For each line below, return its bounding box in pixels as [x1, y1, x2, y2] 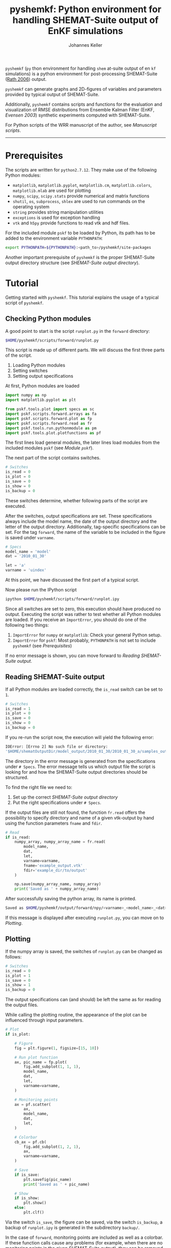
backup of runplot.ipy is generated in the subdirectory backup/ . [5, 1224, 140, 1230]
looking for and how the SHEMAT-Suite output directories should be [5, 769, 148, 775]
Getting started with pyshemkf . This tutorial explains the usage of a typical [5, 294, 159, 300]
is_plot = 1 [5, 973, 31, 978]
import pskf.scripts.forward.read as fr [5, 421, 93, 426]
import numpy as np [5, 393, 47, 398]
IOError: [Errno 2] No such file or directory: [5, 744, 108, 749]
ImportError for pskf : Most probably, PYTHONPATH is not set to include [12, 637, 156, 643]
